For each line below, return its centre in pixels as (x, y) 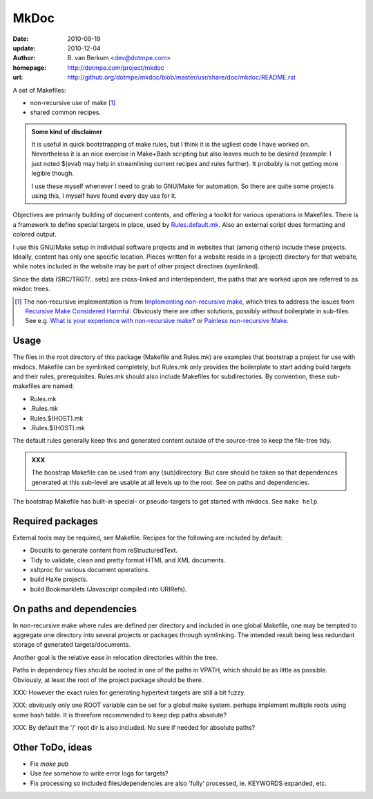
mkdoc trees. (31, 289)
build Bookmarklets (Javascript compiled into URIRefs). (108, 589)
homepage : (30, 67)
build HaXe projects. (59, 579)
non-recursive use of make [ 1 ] (73, 102)
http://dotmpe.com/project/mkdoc (116, 67)
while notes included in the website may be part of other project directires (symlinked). (136, 266)
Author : (24, 58)
